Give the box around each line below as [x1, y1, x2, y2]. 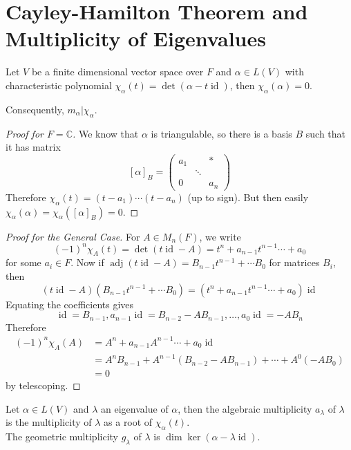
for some [6, 255, 41, 270]
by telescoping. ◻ [6, 378, 81, 393]
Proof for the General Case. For [6, 229, 140, 243]
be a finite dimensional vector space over [31, 64, 204, 79]
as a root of [104, 415, 153, 429]
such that [305, 126, 346, 140]
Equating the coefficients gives [6, 297, 134, 311]
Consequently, [6, 102, 64, 116]
